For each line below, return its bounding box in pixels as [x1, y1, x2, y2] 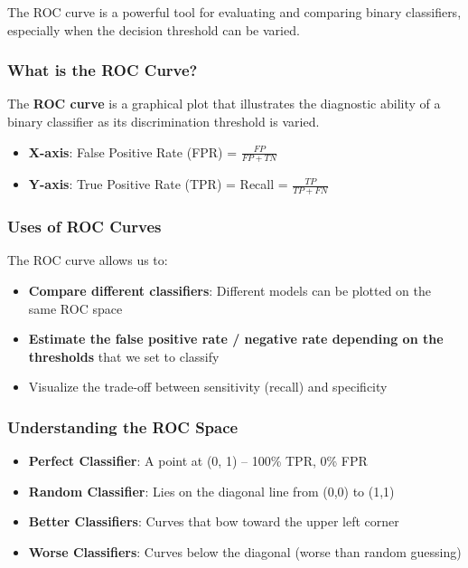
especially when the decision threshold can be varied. [7, 20, 300, 39]
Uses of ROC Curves [7, 215, 162, 238]
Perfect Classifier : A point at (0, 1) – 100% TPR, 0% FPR [28, 451, 368, 470]
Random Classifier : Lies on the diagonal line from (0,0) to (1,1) [28, 481, 395, 500]
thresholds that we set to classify [28, 346, 220, 365]
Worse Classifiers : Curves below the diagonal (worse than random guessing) [28, 543, 462, 562]
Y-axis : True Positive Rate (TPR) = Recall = [28, 175, 288, 194]
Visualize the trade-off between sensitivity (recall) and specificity [28, 377, 388, 396]
